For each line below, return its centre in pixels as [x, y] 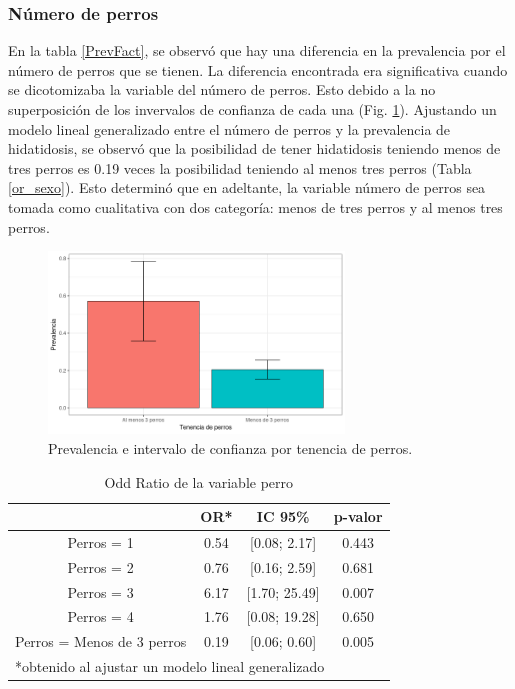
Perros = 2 [100, 566]
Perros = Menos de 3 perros [101, 641]
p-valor [358, 516]
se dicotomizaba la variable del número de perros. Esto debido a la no [222, 89]
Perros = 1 [100, 541]
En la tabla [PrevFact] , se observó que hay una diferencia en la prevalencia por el [257, 50]
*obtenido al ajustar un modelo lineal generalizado [170, 666]
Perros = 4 [100, 616]
